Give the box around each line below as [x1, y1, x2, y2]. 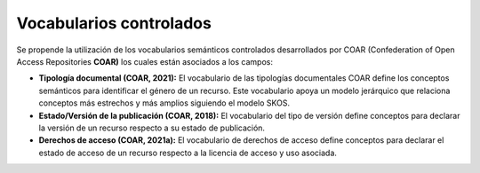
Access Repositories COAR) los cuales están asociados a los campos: [16, 56, 273, 67]
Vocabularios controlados [16, 13, 212, 33]
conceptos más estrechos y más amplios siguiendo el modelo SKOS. [38, 98, 291, 108]
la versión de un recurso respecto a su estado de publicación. [38, 122, 266, 133]
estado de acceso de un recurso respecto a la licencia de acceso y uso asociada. [38, 147, 338, 158]
